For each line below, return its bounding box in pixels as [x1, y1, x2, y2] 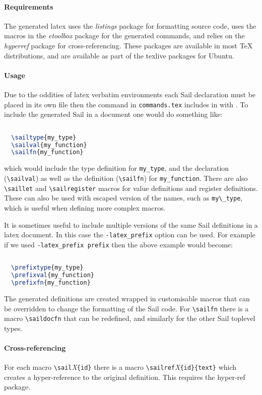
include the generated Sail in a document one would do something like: [4, 109, 223, 119]
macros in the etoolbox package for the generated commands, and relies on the [4, 30, 245, 41]
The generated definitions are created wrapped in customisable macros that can [4, 293, 250, 303]
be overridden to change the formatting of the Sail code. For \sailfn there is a [4, 303, 249, 313]
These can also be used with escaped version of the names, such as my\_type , [4, 192, 243, 203]
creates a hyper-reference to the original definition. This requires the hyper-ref [4, 371, 245, 382]
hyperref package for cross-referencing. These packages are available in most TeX [4, 40, 253, 50]
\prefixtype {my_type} [11, 264, 84, 272]
